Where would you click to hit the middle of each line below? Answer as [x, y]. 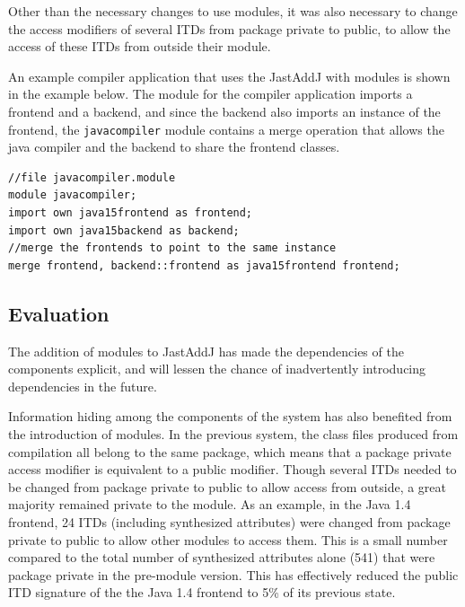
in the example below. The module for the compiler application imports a [211, 94]
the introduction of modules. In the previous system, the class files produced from [233, 433]
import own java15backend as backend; [124, 230]
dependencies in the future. [83, 386]
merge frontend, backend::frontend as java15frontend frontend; [204, 265]
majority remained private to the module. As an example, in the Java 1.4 [210, 504]
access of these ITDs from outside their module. [140, 46]
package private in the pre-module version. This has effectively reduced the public [233, 574]
